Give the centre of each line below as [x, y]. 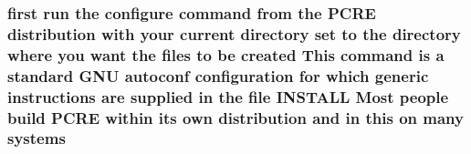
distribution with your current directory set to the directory [234, 33]
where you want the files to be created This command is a [226, 54]
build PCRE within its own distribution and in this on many [235, 117]
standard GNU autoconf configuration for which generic [218, 75]
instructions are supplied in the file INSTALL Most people [228, 96]
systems [37, 138]
